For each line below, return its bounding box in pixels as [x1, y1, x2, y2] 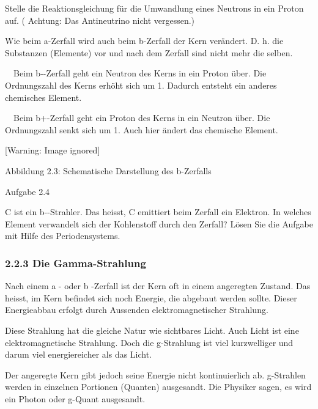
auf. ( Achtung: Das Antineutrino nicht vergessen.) [5, 13, 195, 26]
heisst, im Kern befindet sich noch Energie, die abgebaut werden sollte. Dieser [5, 291, 297, 304]
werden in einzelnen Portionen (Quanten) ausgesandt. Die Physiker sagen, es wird [5, 380, 312, 393]
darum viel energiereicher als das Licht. [5, 348, 152, 361]
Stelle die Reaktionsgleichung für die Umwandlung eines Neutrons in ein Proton [5, 2, 304, 14]
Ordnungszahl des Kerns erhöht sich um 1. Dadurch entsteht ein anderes [5, 78, 277, 91]
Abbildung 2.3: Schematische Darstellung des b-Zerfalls [5, 164, 212, 177]
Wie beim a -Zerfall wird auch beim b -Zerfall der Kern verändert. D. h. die [5, 34, 284, 47]
